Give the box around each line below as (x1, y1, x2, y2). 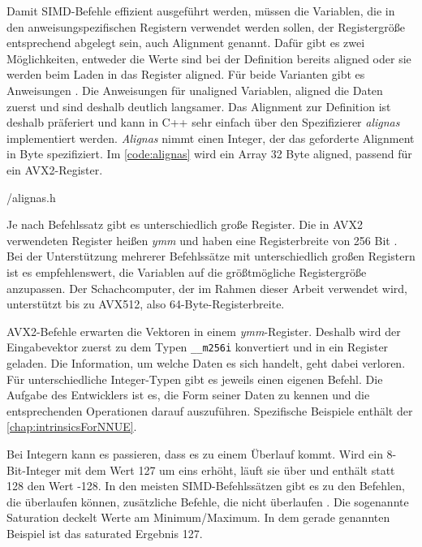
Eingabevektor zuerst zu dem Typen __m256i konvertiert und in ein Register (6, 338, 389, 355)
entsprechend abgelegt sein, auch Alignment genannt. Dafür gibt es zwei (6, 34, 365, 51)
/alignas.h (6, 188, 56, 205)
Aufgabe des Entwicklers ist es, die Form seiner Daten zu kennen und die (6, 386, 370, 403)
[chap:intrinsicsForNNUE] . (6, 418, 137, 435)
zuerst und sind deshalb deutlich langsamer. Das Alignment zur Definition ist (6, 97, 391, 114)
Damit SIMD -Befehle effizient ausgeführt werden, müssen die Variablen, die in (6, 2, 395, 19)
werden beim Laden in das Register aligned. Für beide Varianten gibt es (6, 66, 365, 83)
